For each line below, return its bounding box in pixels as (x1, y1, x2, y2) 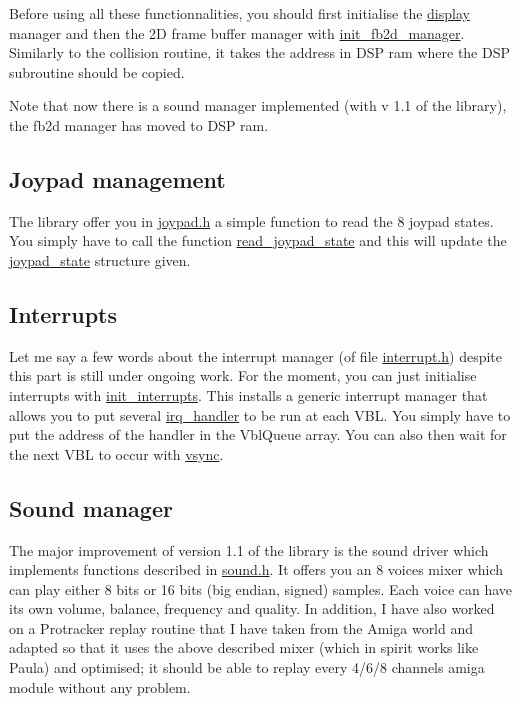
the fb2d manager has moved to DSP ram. (9, 114, 269, 135)
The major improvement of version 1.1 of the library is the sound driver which (9, 539, 489, 560)
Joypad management (9, 163, 226, 194)
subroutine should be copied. (9, 61, 185, 82)
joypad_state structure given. (9, 249, 191, 270)
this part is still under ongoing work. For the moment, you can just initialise (9, 365, 477, 386)
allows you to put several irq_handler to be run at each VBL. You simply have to (9, 404, 511, 425)
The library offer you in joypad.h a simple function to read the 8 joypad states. (9, 210, 494, 231)
